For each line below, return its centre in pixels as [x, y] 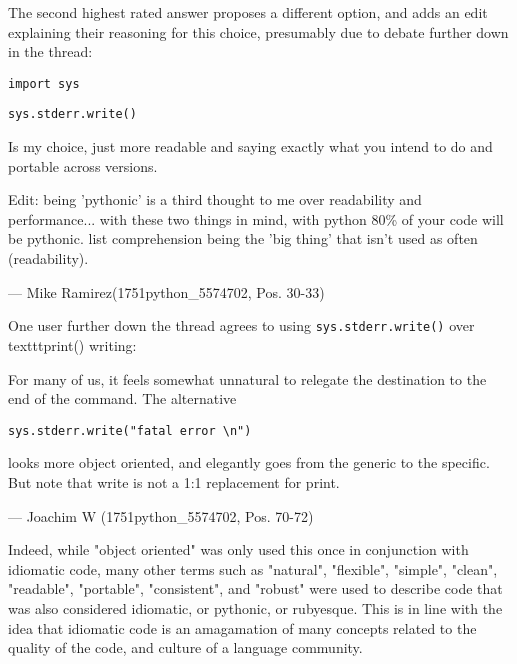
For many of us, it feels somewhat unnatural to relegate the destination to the [247, 378]
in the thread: [50, 51]
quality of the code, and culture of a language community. [185, 647]
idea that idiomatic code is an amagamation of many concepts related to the [242, 627]
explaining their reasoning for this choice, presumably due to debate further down [258, 31]
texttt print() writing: [72, 344]
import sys [44, 83]
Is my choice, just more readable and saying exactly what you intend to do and [250, 146]
